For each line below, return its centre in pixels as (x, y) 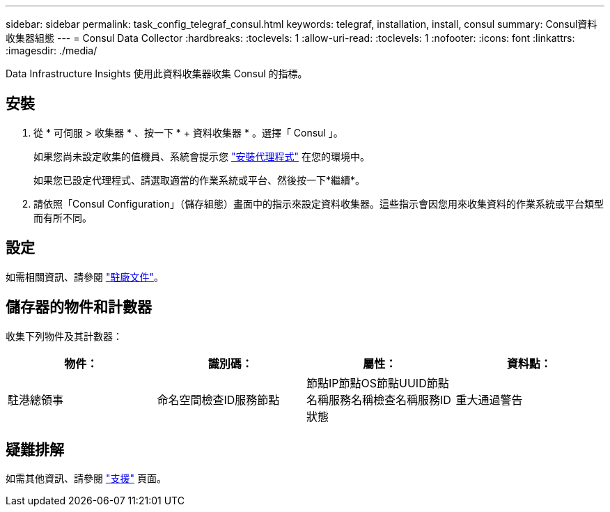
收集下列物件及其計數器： (64, 336)
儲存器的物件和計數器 (79, 307)
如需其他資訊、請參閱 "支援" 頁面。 (86, 479)
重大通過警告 (489, 399)
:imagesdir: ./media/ (52, 51)
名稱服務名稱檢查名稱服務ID (379, 399)
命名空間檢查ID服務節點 (218, 399)
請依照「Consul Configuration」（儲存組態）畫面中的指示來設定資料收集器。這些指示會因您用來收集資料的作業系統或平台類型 (319, 203)
